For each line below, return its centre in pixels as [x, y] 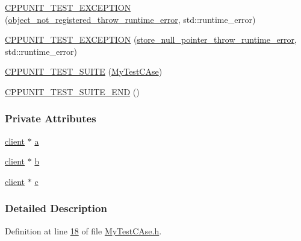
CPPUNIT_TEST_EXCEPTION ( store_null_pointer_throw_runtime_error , [151, 39]
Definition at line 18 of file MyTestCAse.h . [83, 230]
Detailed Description [56, 208]
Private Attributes [51, 118]
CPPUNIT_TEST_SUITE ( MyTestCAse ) [84, 71]
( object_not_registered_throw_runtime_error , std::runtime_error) [130, 19]
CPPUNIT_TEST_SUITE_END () [72, 91]
